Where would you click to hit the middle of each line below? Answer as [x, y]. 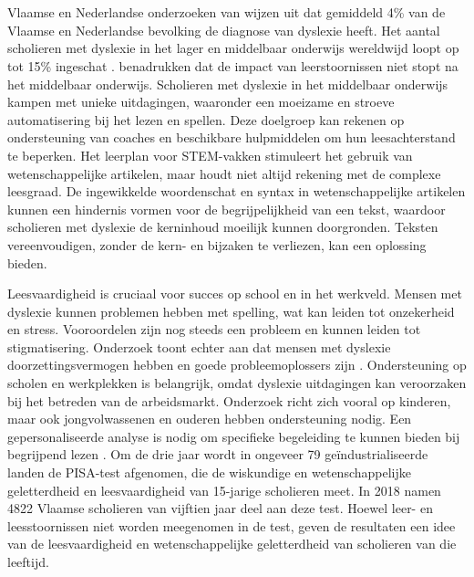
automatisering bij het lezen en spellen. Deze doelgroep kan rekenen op [206, 119]
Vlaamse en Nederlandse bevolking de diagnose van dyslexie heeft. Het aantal [224, 30]
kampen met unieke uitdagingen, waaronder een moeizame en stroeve [201, 102]
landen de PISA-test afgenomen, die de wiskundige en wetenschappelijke [209, 472]
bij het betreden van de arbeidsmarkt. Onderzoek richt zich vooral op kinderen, [229, 400]
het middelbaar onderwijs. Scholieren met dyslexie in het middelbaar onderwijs [228, 84]
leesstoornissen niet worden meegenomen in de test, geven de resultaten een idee [232, 525]
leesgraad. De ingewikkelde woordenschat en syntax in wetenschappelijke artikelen [237, 191]
